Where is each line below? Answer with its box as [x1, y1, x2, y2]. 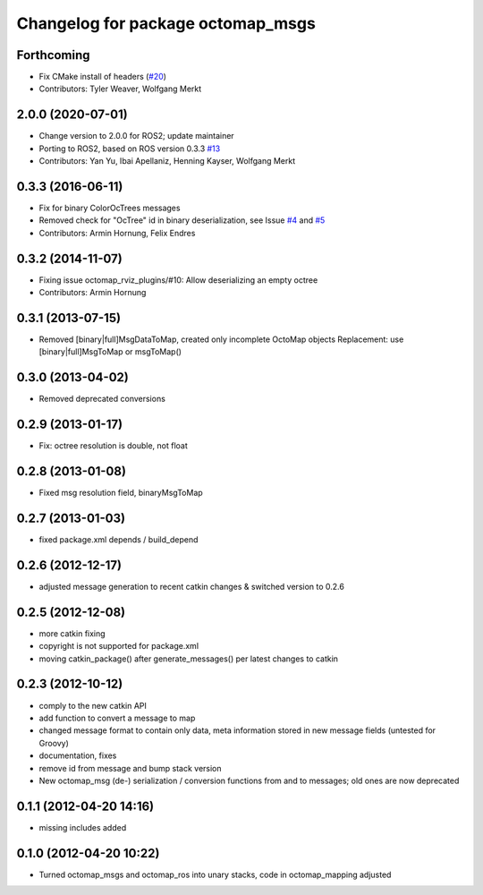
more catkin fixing [38, 627, 106, 639]
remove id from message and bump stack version [38, 763, 223, 773]
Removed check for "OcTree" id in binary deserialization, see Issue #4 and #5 [38, 215, 326, 226]
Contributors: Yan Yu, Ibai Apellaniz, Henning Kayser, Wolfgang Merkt [38, 156, 296, 166]
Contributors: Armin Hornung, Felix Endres [38, 227, 196, 238]
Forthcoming [16, 47, 90, 63]
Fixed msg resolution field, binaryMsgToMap [38, 488, 203, 499]
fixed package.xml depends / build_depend [38, 534, 199, 545]
